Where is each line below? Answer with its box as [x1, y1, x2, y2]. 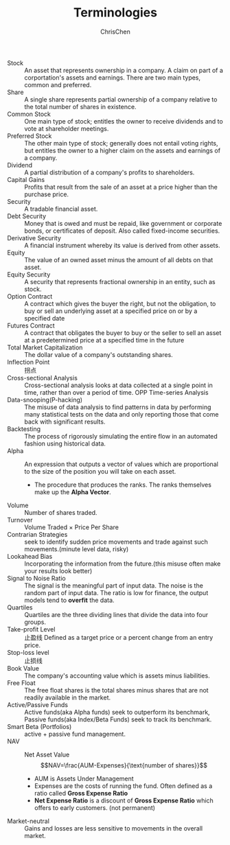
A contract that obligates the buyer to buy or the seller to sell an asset [24, 328, 222, 337]
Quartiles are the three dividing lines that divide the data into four [24, 610, 208, 618]
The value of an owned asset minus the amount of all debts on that [24, 255, 214, 264]
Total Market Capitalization [7, 343, 83, 351]
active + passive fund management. [24, 730, 126, 738]
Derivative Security [7, 233, 62, 242]
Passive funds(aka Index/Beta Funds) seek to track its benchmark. [24, 715, 212, 724]
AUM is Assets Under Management [34, 774, 134, 783]
